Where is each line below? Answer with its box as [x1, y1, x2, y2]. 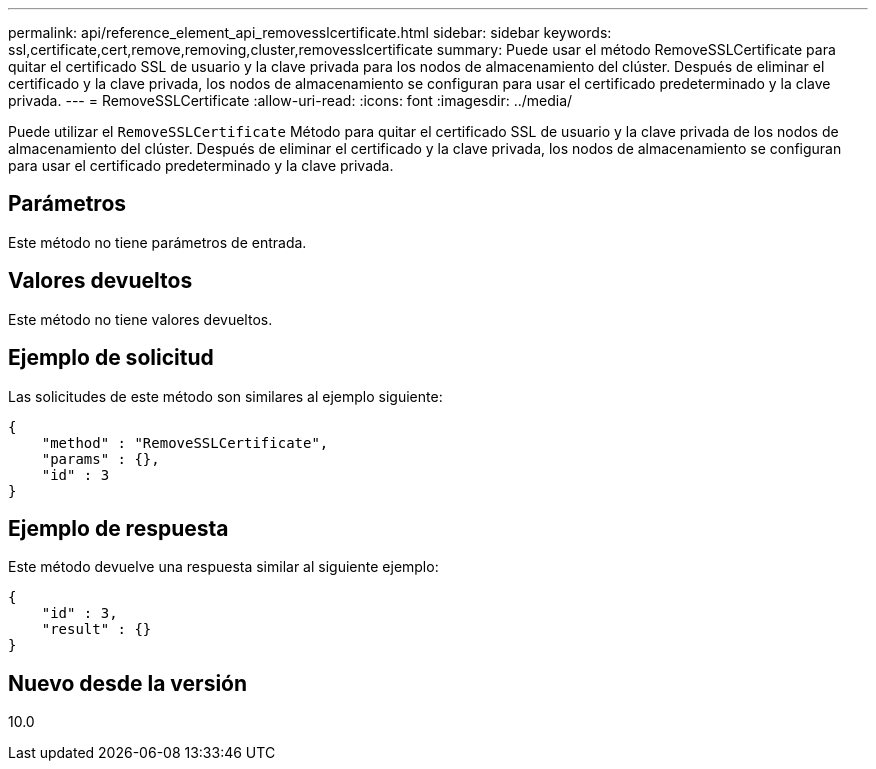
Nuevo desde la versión [8, 670, 248, 696]
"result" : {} [41, 621, 152, 638]
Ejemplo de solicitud [8, 345, 214, 371]
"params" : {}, [41, 450, 160, 467]
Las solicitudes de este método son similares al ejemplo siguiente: [8, 387, 443, 405]
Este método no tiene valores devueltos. [8, 310, 273, 328]
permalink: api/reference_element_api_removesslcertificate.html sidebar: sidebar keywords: [8, 24, 612, 41]
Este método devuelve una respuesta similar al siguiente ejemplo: [8, 558, 439, 576]
